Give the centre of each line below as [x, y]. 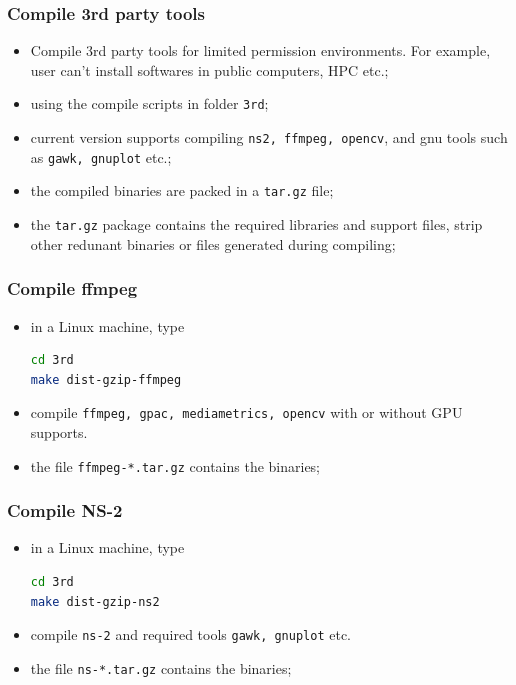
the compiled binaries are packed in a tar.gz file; [182, 190]
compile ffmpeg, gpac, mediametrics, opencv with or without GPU [246, 412]
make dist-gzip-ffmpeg [106, 379]
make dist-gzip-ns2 [95, 601]
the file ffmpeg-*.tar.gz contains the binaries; [175, 465]
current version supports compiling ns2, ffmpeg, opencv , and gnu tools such [269, 137]
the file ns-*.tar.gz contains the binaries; [161, 667]
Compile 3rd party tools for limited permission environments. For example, [260, 50]
